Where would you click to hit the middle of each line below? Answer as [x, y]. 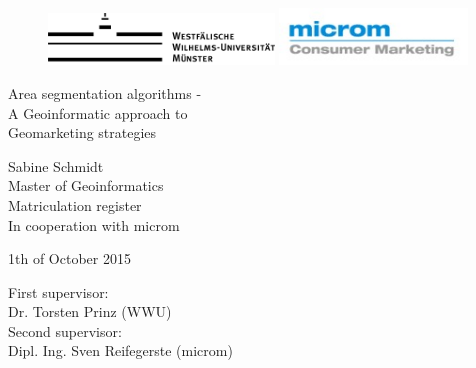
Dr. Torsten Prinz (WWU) [90, 311]
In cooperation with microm [94, 224]
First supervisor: [58, 291]
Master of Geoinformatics [86, 185]
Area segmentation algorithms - [105, 92]
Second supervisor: [65, 330]
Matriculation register [75, 204]
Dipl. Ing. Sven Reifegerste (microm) [120, 350]
